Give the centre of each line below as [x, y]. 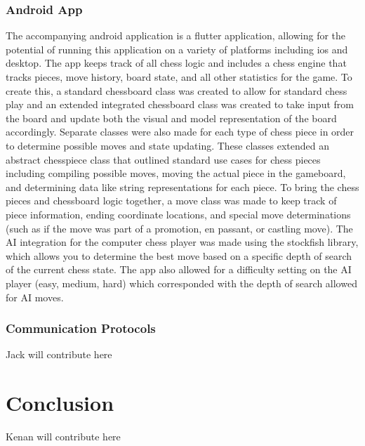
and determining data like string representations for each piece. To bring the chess [182, 186]
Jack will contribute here [59, 354]
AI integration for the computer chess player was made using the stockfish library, [182, 242]
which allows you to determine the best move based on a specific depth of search [179, 255]
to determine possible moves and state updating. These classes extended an [168, 145]
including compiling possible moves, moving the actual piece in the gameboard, [176, 173]
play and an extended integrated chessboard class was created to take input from [180, 104]
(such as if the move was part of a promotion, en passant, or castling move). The [179, 228]
